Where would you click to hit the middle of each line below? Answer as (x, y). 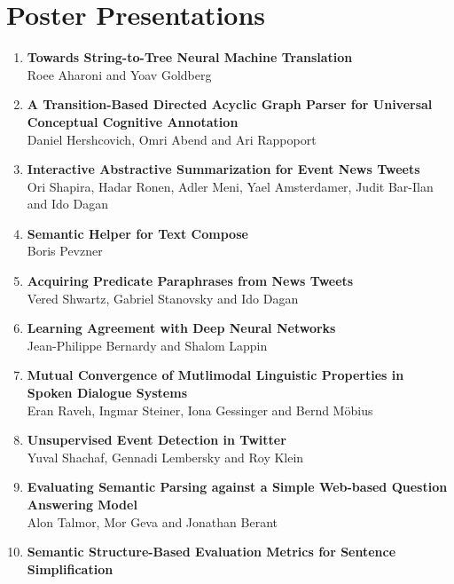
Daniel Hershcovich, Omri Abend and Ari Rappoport (172, 139)
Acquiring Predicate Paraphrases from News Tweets (190, 281)
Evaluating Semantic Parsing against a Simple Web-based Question (237, 487)
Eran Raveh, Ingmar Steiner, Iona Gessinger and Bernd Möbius (200, 410)
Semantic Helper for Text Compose (137, 233)
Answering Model (82, 504)
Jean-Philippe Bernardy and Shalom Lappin (147, 345)
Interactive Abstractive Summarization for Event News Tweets (223, 169)
